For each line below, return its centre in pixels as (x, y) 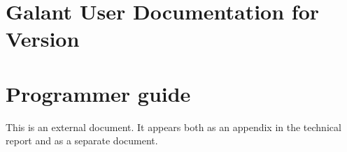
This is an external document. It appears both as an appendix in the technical (173, 127)
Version (43, 39)
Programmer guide (98, 93)
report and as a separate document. (82, 140)
